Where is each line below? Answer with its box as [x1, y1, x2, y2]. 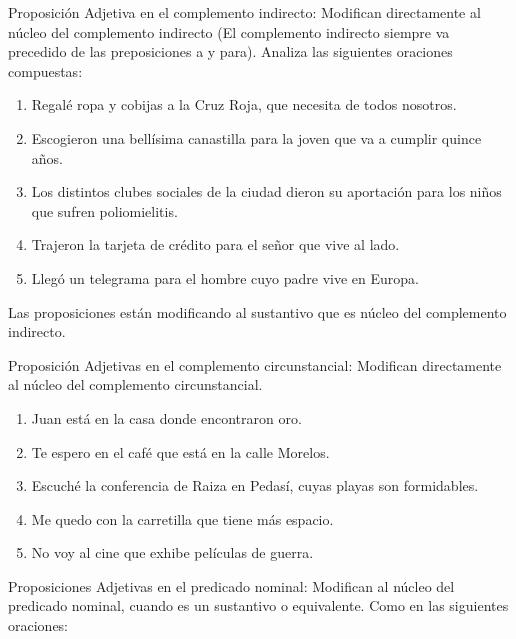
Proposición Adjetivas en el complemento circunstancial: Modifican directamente [8, 354, 502, 375]
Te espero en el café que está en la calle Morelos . [31, 441, 330, 462]
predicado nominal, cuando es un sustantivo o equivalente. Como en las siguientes [8, 595, 509, 616]
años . [31, 147, 64, 168]
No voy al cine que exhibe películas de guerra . [31, 542, 314, 563]
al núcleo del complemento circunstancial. [8, 374, 263, 395]
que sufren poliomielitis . [31, 200, 178, 221]
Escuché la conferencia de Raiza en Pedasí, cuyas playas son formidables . [31, 475, 479, 496]
